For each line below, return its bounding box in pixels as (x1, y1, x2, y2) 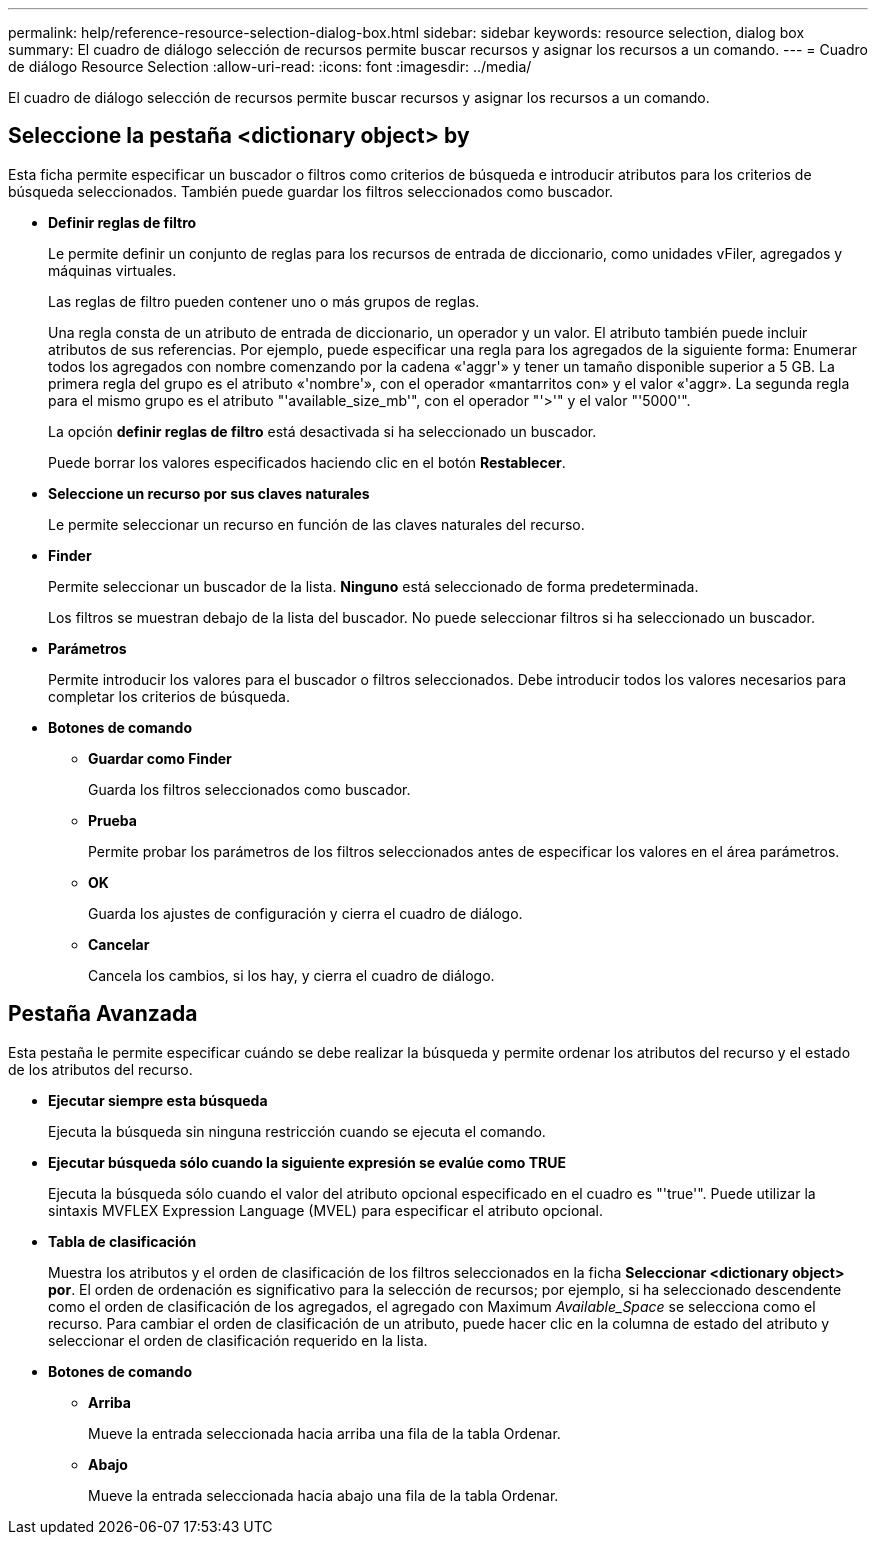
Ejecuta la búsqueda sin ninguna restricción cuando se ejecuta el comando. (48, 1122, 546, 1140)
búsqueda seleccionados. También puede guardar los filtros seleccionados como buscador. (8, 182, 614, 200)
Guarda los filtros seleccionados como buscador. (88, 780, 411, 798)
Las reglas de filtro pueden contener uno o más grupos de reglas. (48, 292, 480, 310)
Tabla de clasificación (48, 1232, 197, 1250)
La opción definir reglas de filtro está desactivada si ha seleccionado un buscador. (48, 422, 597, 440)
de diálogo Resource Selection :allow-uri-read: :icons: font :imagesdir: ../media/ (8, 58, 532, 75)
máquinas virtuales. (48, 261, 177, 279)
